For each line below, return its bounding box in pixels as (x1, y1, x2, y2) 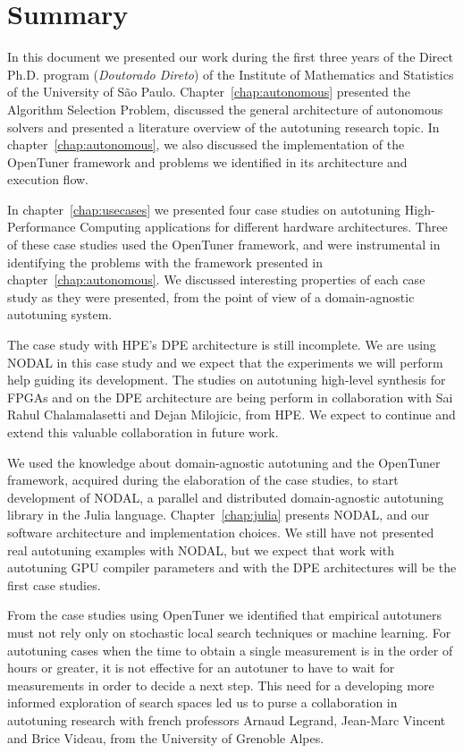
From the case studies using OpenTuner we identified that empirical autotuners (7, 605, 442, 624)
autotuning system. (7, 305, 113, 324)
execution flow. (7, 170, 88, 189)
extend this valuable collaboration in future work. (7, 423, 279, 441)
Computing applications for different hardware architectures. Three (80, 217, 448, 236)
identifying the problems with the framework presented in (7, 252, 324, 271)
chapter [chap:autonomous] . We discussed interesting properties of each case (7, 270, 425, 289)
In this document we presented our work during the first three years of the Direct (7, 47, 453, 66)
